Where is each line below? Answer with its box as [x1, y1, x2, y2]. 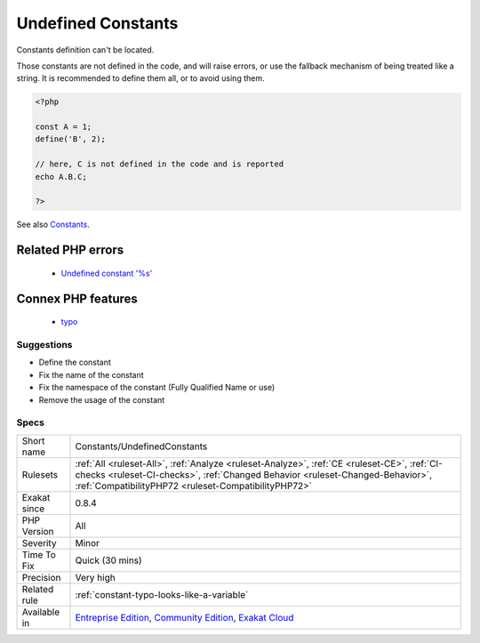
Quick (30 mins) [75, 554, 142, 567]
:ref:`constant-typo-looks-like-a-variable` [75, 588, 249, 600]
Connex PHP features [16, 291, 138, 306]
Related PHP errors [16, 243, 124, 258]
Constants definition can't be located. [16, 44, 155, 55]
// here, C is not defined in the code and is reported [35, 159, 284, 169]
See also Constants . [16, 219, 91, 230]
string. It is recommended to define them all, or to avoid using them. [16, 73, 265, 84]
